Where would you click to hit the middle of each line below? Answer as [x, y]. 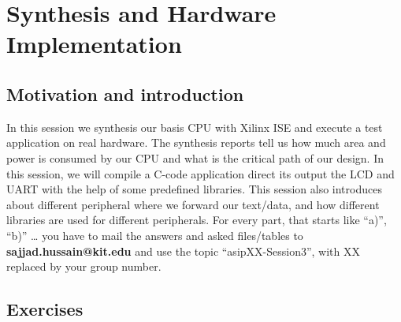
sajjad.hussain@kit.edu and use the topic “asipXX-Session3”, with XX [183, 251]
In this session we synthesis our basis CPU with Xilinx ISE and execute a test [195, 127]
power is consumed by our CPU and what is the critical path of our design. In [195, 157]
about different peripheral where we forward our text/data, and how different [193, 204]
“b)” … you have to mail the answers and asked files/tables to [155, 235]
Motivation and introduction [125, 94]
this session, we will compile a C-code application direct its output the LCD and [200, 173]
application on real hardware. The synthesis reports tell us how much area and [196, 142]
